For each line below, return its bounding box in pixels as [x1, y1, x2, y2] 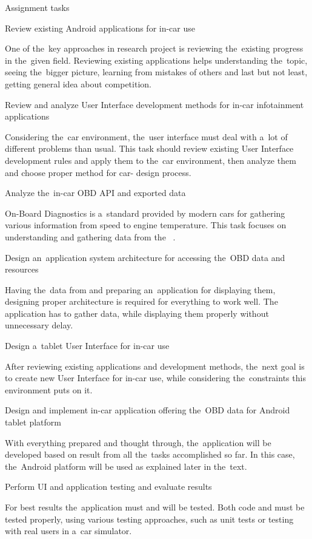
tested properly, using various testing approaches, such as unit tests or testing [5, 512, 294, 525]
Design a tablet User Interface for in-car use [5, 339, 170, 352]
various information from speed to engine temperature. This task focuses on [5, 219, 287, 231]
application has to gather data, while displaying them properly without [5, 307, 269, 319]
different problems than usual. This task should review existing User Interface [5, 142, 294, 155]
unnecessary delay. [5, 319, 73, 331]
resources [5, 263, 39, 276]
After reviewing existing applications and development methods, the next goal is [5, 359, 305, 372]
